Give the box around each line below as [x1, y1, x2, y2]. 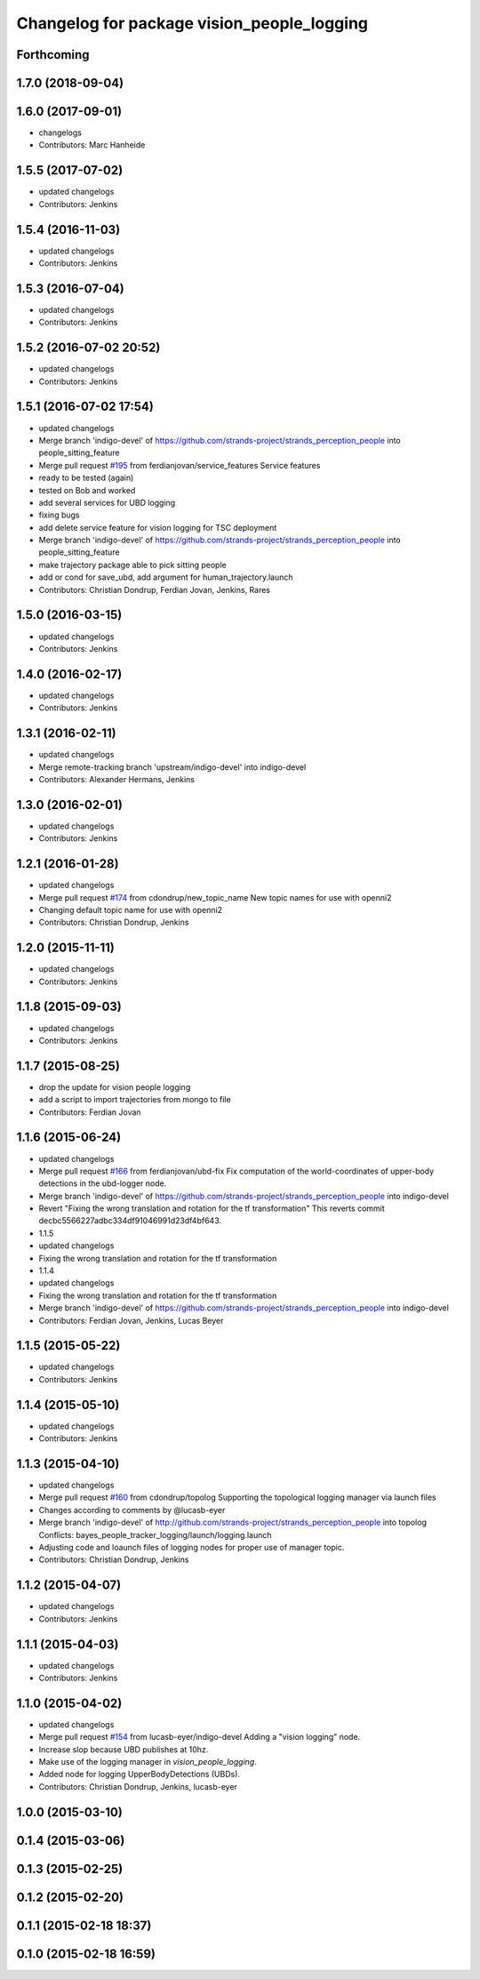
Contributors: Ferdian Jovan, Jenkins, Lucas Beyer [38, 1315, 224, 1326]
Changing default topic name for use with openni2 [38, 904, 222, 915]
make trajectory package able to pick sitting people [38, 559, 227, 570]
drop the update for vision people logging [38, 1081, 191, 1093]
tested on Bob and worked [38, 485, 136, 495]
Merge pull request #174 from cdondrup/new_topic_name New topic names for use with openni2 [38, 892, 392, 902]
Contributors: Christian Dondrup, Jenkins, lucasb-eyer [38, 1781, 237, 1791]
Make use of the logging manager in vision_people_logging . [38, 1757, 257, 1767]
